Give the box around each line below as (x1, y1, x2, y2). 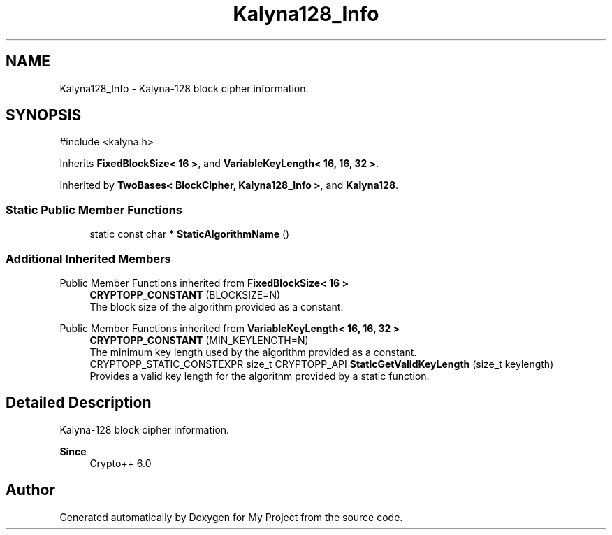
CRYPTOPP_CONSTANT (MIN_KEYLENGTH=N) (89, 334, 309, 346)
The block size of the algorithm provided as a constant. (89, 300, 344, 313)
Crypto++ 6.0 (89, 457, 152, 469)
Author (6, 481, 55, 499)
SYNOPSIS (6, 106, 82, 124)
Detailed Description (6, 394, 152, 412)
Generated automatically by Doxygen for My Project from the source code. (59, 511, 403, 523)
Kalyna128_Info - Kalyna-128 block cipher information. (59, 82, 309, 94)
